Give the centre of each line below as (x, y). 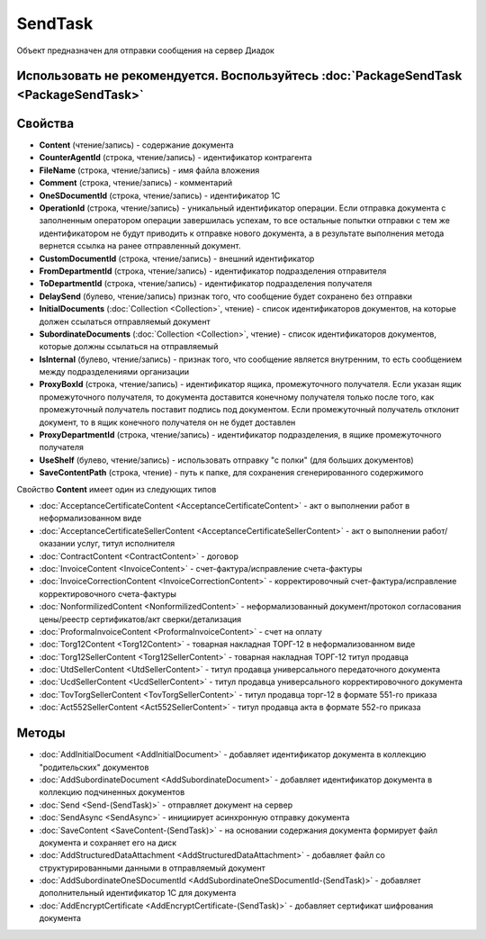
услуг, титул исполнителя (126, 544)
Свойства (45, 123)
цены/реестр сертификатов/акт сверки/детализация (140, 619)
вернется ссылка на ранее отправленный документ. (140, 246)
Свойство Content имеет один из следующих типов (117, 489)
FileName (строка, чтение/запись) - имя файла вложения (149, 170)
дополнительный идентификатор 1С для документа (138, 893)
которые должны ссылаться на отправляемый (129, 347)
